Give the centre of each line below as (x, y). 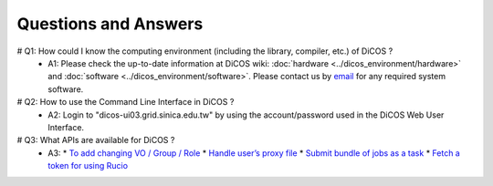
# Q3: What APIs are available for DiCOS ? (96, 140)
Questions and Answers (110, 24)
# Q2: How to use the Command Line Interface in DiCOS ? (126, 102)
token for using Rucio (88, 166)
